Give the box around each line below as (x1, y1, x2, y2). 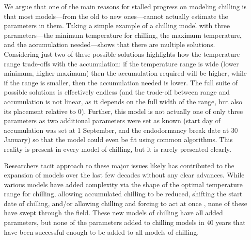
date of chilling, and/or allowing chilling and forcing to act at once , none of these (4, 198, 247, 208)
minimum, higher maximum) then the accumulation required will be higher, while (4, 68, 247, 78)
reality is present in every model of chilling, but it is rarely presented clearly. (4, 144, 232, 154)
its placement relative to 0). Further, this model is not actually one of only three (4, 106, 243, 116)
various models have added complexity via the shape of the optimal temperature (4, 179, 243, 189)
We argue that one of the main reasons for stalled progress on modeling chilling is (4, 1, 247, 11)
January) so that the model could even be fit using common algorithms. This (4, 134, 233, 144)
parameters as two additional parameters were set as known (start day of (4, 115, 221, 126)
